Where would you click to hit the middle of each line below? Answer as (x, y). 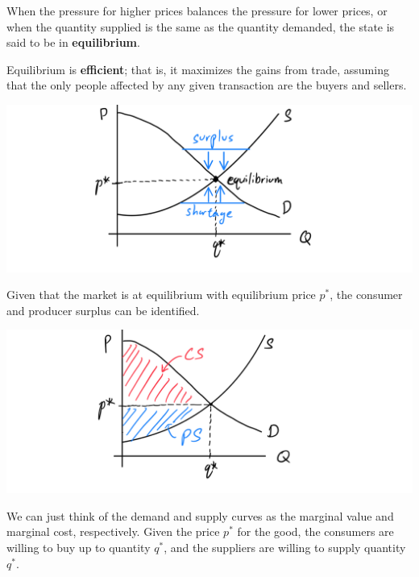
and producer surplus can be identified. (103, 310)
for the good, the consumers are (315, 531)
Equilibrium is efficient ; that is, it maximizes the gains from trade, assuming (198, 69)
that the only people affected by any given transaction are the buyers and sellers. (207, 85)
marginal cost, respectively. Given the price (113, 531)
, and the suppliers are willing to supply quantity (285, 548)
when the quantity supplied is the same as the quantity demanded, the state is (201, 26)
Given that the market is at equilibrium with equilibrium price (161, 295)
